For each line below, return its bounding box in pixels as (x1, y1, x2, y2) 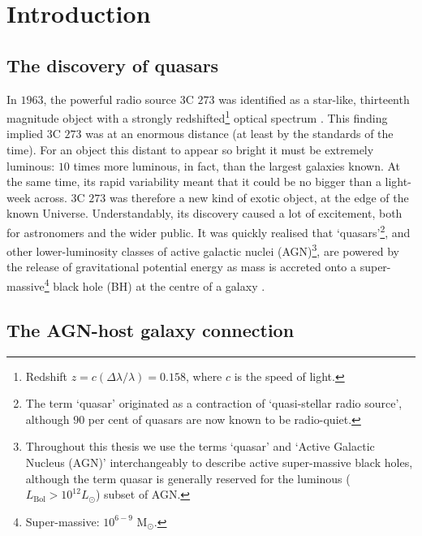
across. (34, 188, 67, 205)
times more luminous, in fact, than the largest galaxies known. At (73, 157, 401, 174)
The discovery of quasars (6, 52, 219, 77)
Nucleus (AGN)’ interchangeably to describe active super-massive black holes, (25, 453, 413, 470)
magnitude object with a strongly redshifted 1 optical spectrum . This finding (6, 107, 388, 126)
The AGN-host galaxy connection (6, 317, 295, 342)
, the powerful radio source (43, 90, 177, 107)
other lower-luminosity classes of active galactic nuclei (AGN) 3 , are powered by (6, 240, 399, 259)
